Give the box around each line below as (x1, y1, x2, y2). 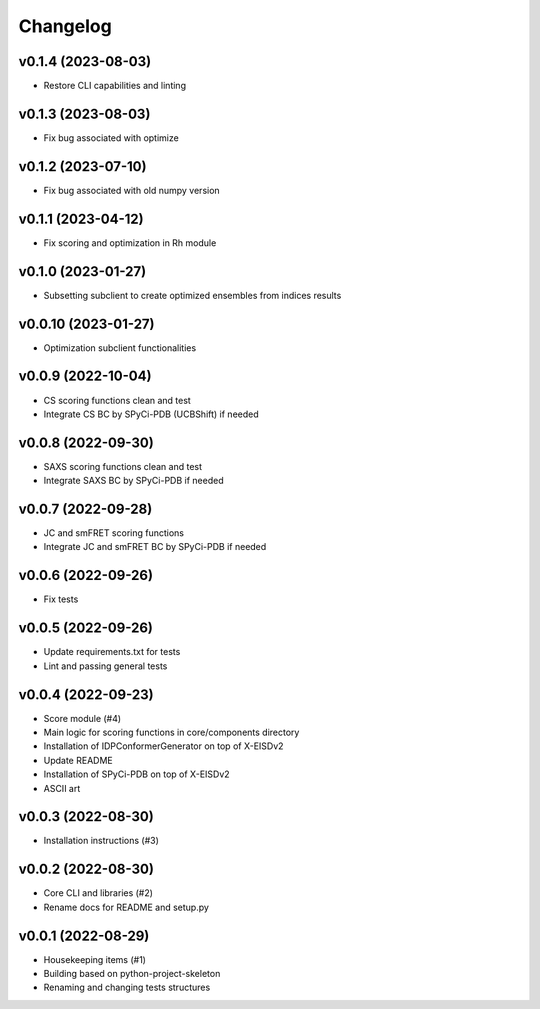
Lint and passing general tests (43, 660, 168, 672)
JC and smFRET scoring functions (43, 527, 185, 539)
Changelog (18, 15, 112, 37)
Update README (43, 754, 114, 766)
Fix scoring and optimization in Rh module (43, 236, 217, 249)
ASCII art (43, 782, 81, 794)
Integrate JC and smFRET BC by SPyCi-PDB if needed (43, 541, 267, 553)
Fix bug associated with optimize (43, 131, 179, 144)
